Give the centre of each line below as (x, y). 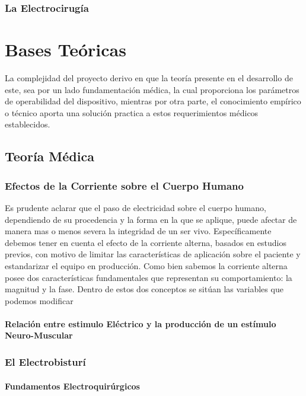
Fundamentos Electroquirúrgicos (72, 386)
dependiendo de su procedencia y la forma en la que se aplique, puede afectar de (151, 219)
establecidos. (28, 124)
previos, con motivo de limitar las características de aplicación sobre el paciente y (153, 254)
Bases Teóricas (66, 49)
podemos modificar (39, 300)
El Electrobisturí (45, 361)
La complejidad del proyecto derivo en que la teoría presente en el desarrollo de (149, 77)
